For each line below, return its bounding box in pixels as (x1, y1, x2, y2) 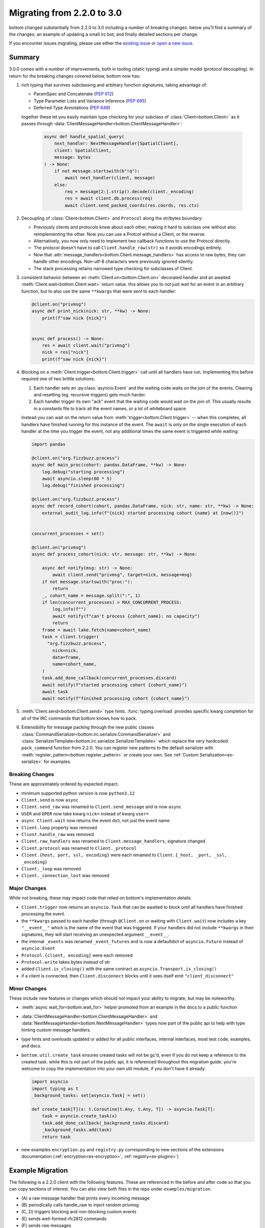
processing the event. (21, 911, 66, 917)
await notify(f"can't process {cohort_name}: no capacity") (52, 613, 200, 619)
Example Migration (9, 1166, 68, 1174)
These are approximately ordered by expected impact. (9, 781, 119, 787)
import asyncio (31, 1079, 68, 1085)
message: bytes (54, 155, 91, 160)
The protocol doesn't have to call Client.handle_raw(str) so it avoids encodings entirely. (33, 245, 222, 251)
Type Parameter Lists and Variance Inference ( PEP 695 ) (33, 98, 147, 104)
